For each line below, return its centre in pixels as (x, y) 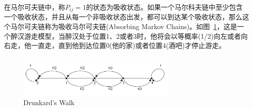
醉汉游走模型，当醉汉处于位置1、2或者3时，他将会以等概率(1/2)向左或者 (126, 36)
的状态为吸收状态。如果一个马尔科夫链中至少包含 (164, 7)
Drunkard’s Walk (49, 102)
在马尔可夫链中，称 (35, 7)
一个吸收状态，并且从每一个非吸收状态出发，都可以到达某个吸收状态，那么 (123, 17)
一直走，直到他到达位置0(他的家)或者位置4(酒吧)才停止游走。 (128, 45)
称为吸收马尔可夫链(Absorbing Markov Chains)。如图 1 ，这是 (141, 26)
